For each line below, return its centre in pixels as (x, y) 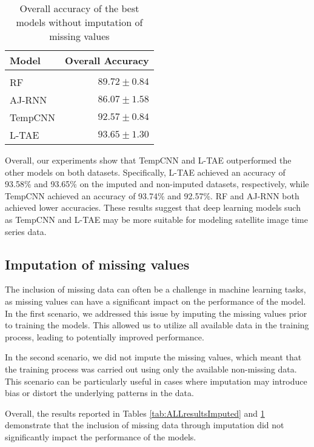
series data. (26, 231)
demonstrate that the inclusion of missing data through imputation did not (145, 425)
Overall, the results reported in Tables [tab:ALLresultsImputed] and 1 (135, 413)
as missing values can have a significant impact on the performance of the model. (155, 301)
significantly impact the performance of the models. (101, 436)
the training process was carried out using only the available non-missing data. (151, 369)
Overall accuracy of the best (79, 8)
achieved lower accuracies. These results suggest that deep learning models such (153, 207)
